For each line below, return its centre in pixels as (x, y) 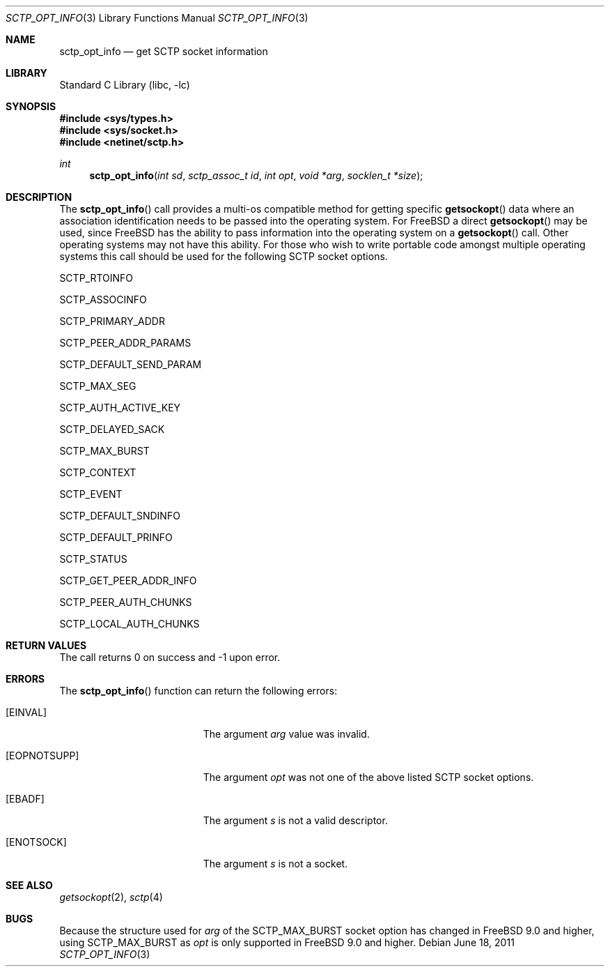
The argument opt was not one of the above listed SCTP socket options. (368, 777)
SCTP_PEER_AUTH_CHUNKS (126, 602)
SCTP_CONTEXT (98, 472)
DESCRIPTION (39, 197)
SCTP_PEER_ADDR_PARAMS (125, 343)
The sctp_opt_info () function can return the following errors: (198, 691)
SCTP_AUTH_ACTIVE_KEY (120, 408)
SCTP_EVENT (91, 494)
